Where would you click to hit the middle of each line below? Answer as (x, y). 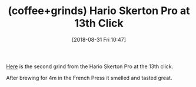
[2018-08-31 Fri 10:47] (99, 39)
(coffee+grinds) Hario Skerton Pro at (99, 11)
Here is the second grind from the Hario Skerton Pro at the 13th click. (90, 66)
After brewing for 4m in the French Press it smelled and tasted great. (89, 78)
